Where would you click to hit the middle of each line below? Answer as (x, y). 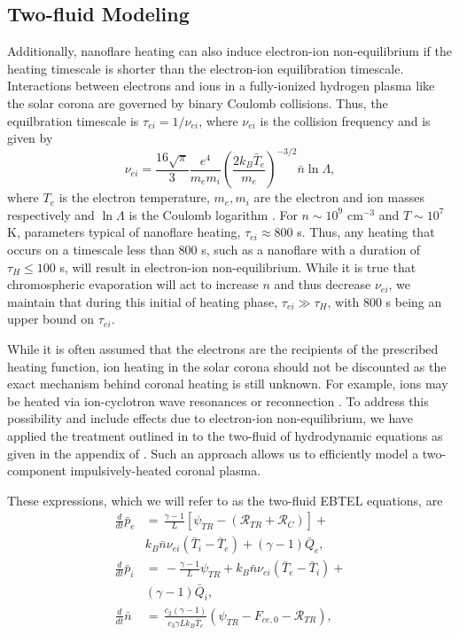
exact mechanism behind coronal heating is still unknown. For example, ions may (228, 384)
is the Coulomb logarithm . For (213, 214)
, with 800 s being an (385, 301)
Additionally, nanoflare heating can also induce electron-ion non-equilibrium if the (229, 51)
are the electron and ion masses (339, 197)
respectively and (51, 214)
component (37, 470)
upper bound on (51, 319)
